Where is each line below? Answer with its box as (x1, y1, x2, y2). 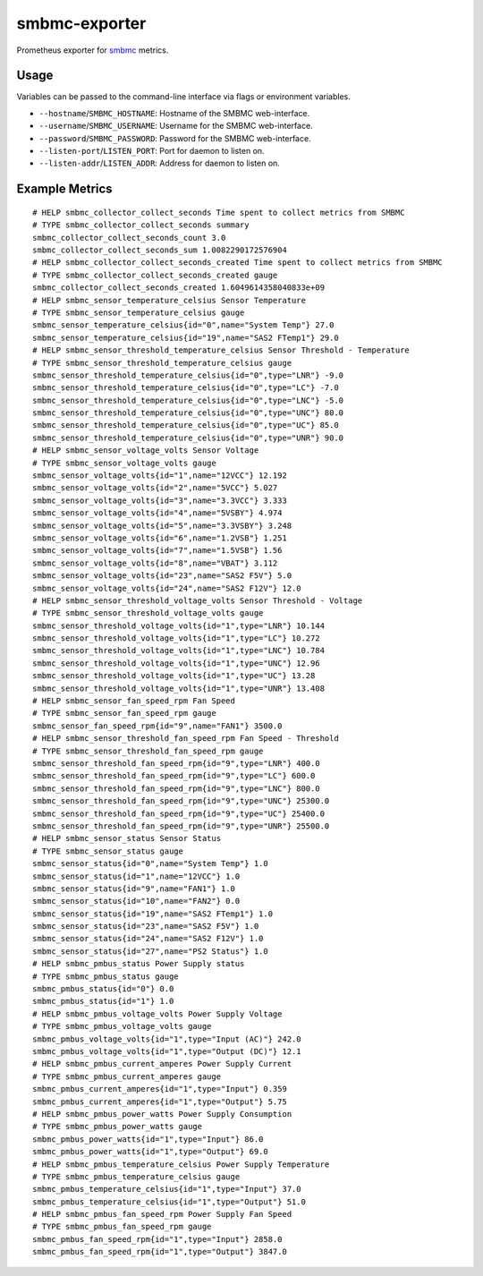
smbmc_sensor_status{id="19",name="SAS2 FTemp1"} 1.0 (32, 908, 273, 919)
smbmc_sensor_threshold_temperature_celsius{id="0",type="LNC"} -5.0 (32, 395, 344, 405)
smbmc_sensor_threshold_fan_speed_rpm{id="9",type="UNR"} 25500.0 (32, 821, 330, 831)
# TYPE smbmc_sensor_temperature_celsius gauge (32, 307, 245, 318)
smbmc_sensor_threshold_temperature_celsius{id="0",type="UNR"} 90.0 (32, 432, 344, 443)
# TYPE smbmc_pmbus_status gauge (32, 971, 179, 982)
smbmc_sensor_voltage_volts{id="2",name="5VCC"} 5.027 (32, 483, 278, 493)
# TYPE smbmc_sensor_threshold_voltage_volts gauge (32, 608, 264, 618)
